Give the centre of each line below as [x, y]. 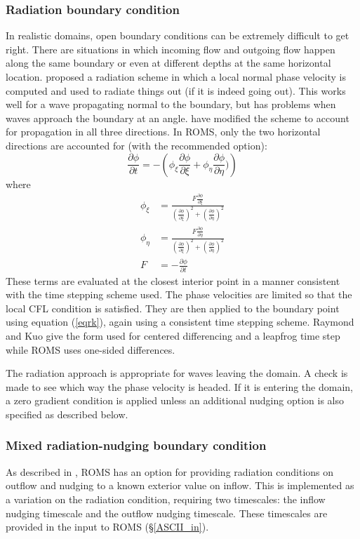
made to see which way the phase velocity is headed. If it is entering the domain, [179, 386]
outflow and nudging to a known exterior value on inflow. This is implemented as [180, 485]
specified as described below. [67, 414]
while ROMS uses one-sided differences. [91, 349]
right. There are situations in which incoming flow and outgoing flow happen [171, 49]
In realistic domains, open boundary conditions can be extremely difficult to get [178, 35]
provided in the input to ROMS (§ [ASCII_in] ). [107, 527]
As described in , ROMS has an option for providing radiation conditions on [170, 471]
